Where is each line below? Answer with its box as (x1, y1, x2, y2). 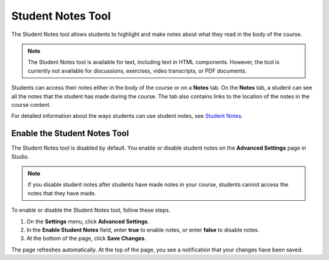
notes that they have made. (27, 189, 96, 197)
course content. (11, 101, 51, 108)
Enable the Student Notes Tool (11, 128, 129, 139)
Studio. (11, 153, 30, 160)
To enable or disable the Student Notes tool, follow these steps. (11, 206, 171, 214)
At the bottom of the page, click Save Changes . (26, 235, 146, 242)
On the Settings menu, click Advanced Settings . (26, 217, 149, 225)
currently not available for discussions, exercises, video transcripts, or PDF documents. (27, 67, 247, 74)
